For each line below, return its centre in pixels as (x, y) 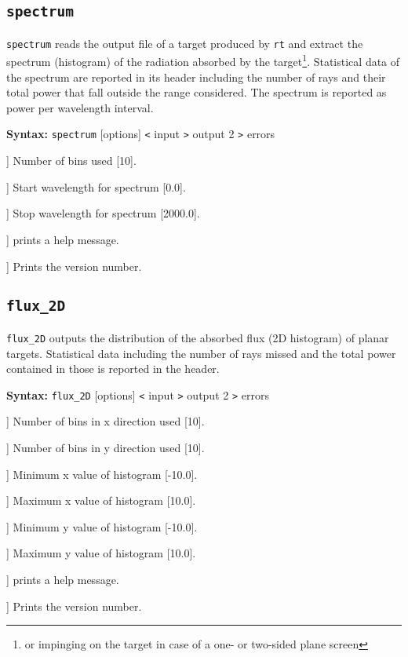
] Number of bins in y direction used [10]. (106, 447)
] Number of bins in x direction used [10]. (106, 421)
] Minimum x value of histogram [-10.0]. (102, 474)
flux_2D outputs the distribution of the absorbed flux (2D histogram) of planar (198, 337)
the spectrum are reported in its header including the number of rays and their (196, 77)
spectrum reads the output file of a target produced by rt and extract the (185, 43)
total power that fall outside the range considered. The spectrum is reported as (197, 92)
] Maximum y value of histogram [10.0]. (101, 553)
